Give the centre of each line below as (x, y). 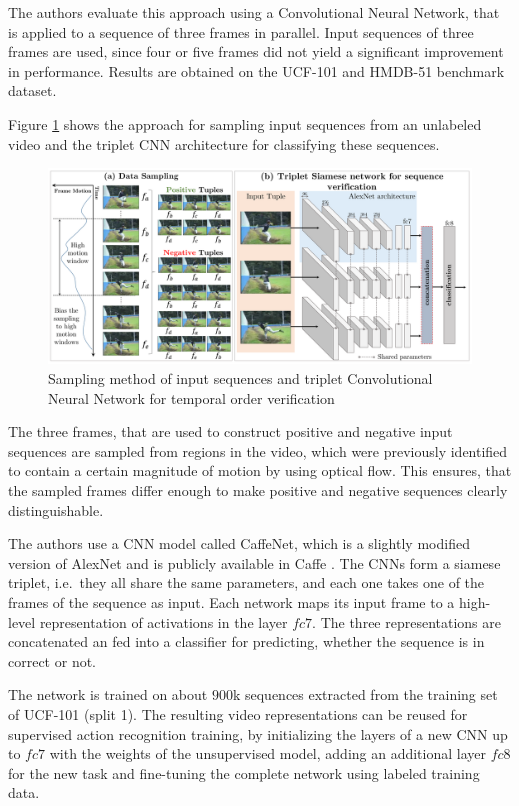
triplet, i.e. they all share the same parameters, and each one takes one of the (246, 582)
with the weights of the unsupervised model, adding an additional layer (268, 753)
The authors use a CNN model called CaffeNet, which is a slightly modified (239, 543)
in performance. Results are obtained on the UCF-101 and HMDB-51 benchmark (256, 70)
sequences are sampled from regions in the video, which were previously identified (258, 450)
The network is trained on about (108, 694)
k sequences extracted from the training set (365, 694)
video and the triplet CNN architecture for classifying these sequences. (224, 143)
